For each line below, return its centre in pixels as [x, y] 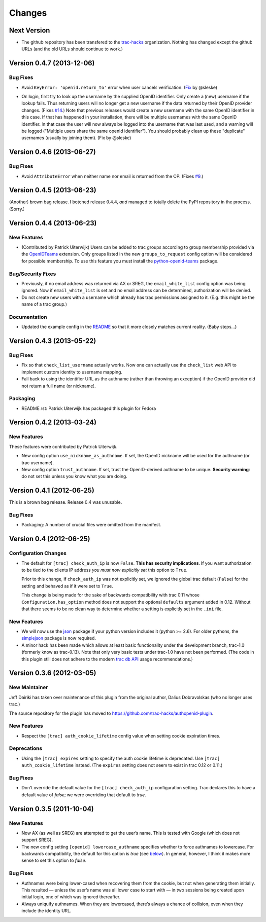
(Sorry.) [17, 209]
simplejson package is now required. [59, 638]
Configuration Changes [38, 553]
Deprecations [26, 748]
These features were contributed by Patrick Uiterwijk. [63, 446]
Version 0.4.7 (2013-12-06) [52, 63]
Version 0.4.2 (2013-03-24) [53, 423]
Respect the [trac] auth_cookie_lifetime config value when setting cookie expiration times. [121, 736]
